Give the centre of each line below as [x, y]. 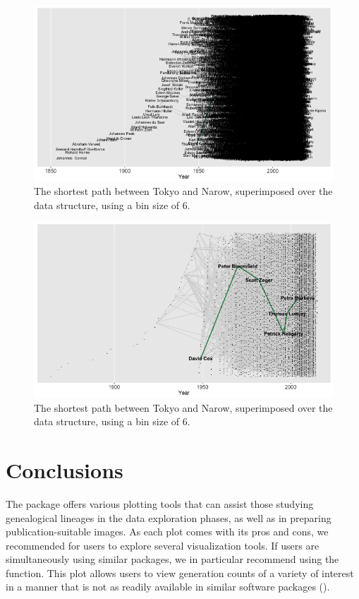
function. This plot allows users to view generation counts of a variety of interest [180, 573]
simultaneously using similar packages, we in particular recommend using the [172, 559]
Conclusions [65, 469]
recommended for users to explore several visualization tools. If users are [163, 545]
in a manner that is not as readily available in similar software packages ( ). [168, 587]
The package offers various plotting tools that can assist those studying [160, 503]
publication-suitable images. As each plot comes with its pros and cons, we [167, 532]
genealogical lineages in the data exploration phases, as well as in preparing [169, 517]
